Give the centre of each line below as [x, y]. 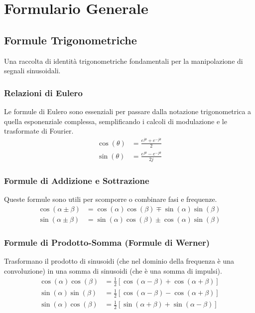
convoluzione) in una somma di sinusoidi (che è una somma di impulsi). [113, 270]
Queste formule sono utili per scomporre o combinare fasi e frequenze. [111, 199]
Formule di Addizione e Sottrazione [77, 180]
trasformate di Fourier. [39, 131]
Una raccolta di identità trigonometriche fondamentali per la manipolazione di [124, 61]
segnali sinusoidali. [32, 71]
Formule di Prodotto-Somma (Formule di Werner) [107, 242]
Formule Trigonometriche [70, 40]
